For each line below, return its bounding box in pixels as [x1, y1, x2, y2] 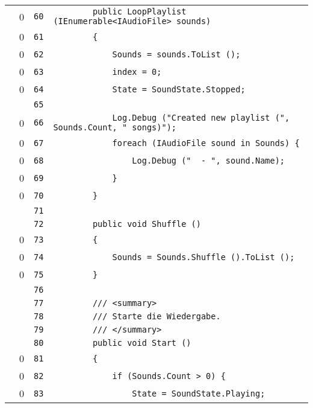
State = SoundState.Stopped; [112, 84, 246, 94]
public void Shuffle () [92, 219, 201, 229]
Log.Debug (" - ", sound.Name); [132, 155, 285, 165]
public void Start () [92, 338, 191, 348]
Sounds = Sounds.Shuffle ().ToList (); [112, 252, 295, 262]
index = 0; [112, 66, 162, 77]
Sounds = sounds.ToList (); [112, 49, 241, 59]
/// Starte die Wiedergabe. [92, 311, 221, 321]
